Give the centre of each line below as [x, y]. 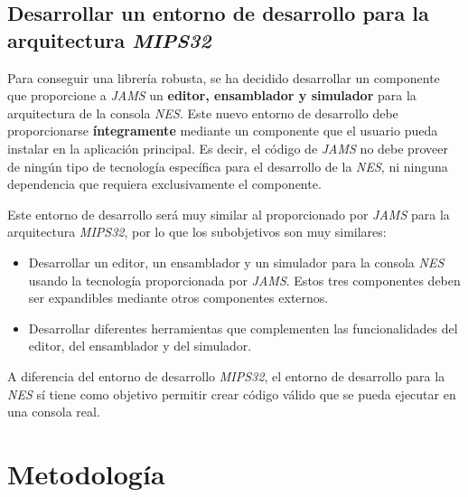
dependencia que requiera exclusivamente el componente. [164, 184]
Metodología [86, 473]
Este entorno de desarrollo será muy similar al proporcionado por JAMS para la [229, 214]
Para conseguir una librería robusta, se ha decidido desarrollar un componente [224, 77]
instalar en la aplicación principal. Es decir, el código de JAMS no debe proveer [228, 148]
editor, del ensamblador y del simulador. [140, 346]
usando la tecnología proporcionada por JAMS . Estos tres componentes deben [244, 280]
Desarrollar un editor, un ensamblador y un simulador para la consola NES [236, 262]
